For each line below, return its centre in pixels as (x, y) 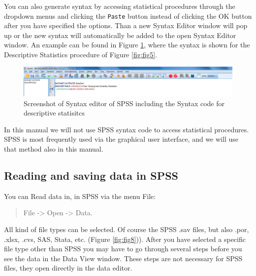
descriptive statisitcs (54, 113)
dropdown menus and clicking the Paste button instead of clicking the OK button (128, 16)
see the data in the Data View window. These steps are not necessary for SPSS (123, 258)
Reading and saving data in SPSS (91, 176)
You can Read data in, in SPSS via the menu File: (80, 196)
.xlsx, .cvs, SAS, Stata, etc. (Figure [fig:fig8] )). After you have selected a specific (125, 239)
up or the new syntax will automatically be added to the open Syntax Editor (120, 35)
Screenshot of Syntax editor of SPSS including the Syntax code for (124, 103)
